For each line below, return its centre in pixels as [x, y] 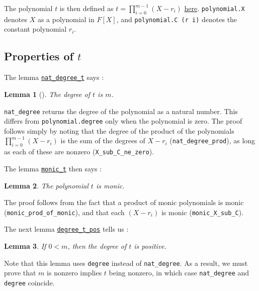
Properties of [39, 56]
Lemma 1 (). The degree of [47, 94]
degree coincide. [29, 282]
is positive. [150, 246]
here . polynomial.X [214, 8]
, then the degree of [97, 246]
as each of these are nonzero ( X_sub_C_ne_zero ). [79, 152]
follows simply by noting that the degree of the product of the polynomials [119, 130]
